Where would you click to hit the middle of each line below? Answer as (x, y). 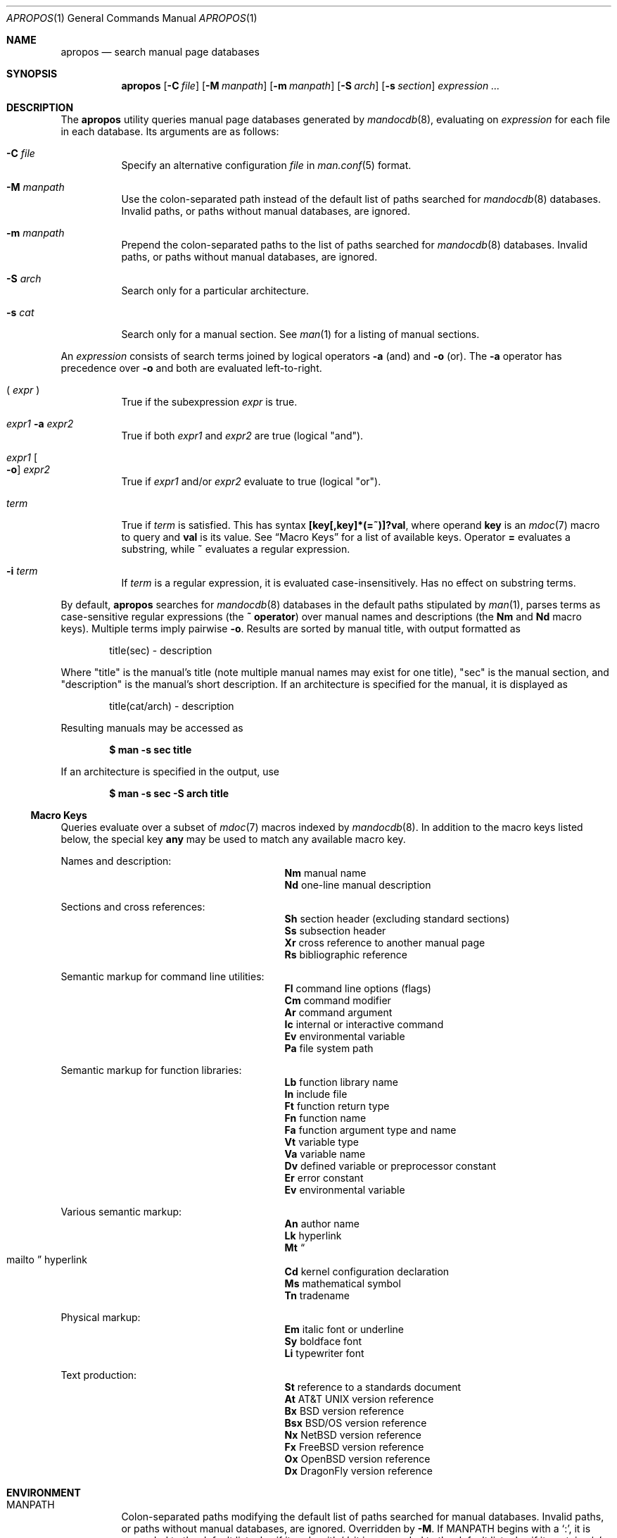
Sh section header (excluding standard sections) (397, 919)
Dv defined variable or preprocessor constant (390, 1166)
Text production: (99, 1375)
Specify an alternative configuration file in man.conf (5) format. (266, 165)
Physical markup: (101, 1317)
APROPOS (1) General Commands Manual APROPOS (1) (132, 18)
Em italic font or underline (344, 1329)
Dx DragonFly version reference (358, 1471)
